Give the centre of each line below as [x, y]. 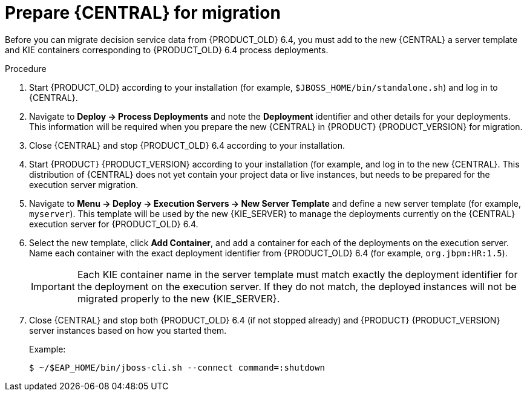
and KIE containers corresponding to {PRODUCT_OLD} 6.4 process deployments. [167, 50]
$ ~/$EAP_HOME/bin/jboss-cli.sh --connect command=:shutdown [177, 367]
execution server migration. [84, 184]
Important [53, 286]
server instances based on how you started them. [128, 330]
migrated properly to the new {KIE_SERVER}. [178, 298]
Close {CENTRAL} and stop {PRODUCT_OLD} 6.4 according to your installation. [187, 145]
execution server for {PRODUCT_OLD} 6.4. [114, 224]
